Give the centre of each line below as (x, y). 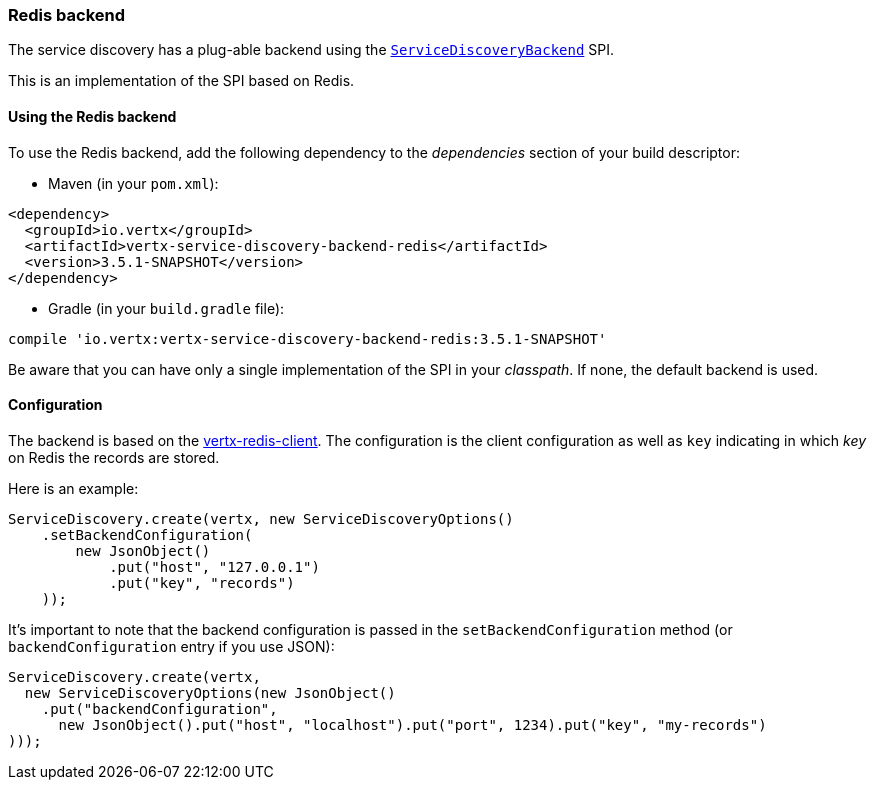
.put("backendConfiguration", (159, 708)
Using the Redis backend (92, 116)
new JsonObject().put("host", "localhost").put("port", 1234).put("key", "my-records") (412, 724)
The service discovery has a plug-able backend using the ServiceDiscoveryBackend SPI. (311, 50)
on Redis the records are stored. (114, 457)
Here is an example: (73, 488)
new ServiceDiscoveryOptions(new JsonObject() (210, 692)
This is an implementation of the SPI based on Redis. (181, 81)
